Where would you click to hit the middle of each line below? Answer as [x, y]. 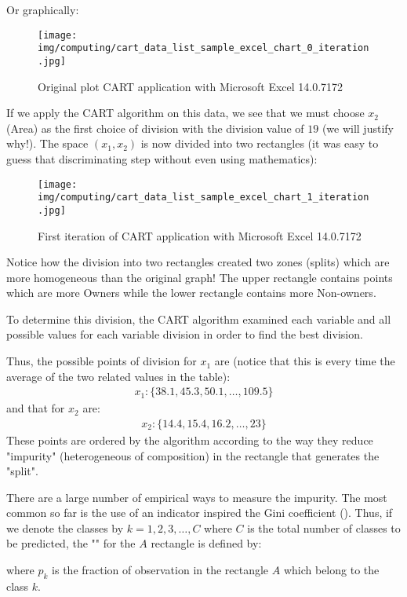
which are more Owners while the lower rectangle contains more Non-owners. [191, 293]
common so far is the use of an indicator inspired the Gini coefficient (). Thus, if [200, 513]
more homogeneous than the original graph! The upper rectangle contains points [200, 277]
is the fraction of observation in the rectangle [160, 570]
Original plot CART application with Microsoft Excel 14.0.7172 [191, 86]
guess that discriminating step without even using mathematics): [162, 158]
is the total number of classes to [324, 527]
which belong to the [331, 570]
